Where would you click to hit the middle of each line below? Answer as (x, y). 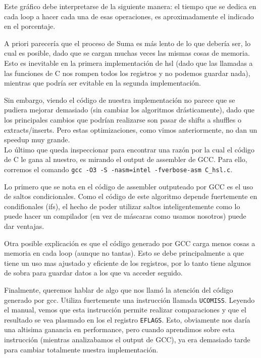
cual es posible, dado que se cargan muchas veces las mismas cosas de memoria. (127, 53)
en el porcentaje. (30, 26)
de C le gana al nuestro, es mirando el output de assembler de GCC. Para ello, (126, 159)
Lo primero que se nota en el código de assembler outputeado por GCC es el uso (129, 186)
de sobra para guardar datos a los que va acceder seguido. (93, 273)
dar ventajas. (24, 226)
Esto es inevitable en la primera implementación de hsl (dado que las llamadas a (128, 63)
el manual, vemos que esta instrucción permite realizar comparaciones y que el (125, 310)
